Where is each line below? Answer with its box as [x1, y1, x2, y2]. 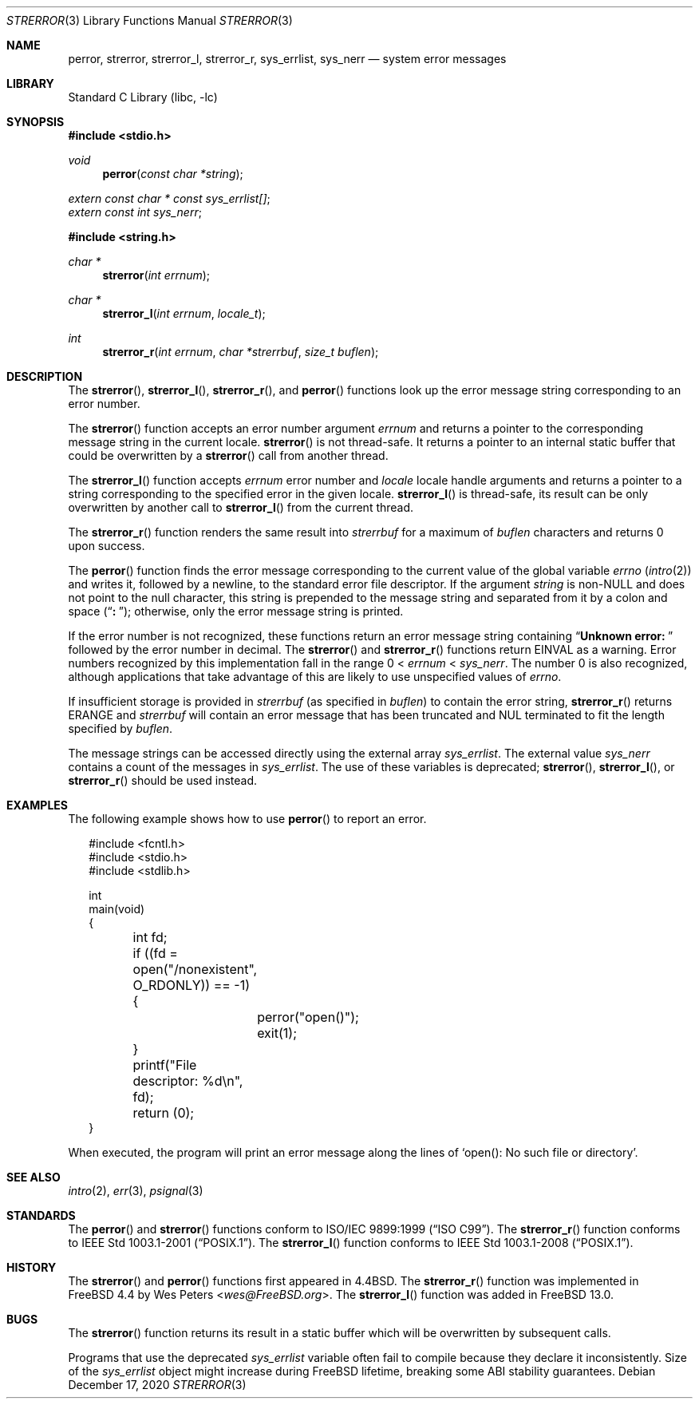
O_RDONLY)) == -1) [132, 977, 251, 993]
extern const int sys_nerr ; [68, 205, 202, 219]
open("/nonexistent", [132, 961, 258, 977]
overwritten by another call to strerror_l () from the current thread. [68, 501, 414, 514]
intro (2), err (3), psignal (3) [68, 1184, 203, 1197]
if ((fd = [132, 945, 178, 961]
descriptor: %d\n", [132, 1073, 243, 1089]
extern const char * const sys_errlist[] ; [68, 192, 271, 205]
